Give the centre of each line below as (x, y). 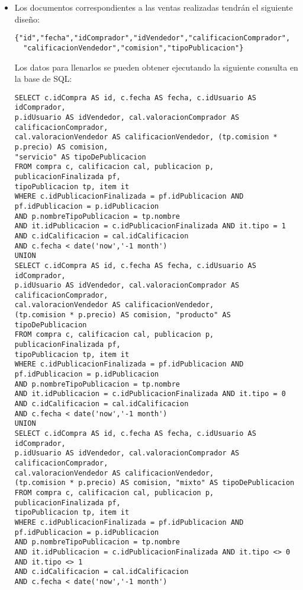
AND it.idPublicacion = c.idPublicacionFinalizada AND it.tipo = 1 (150, 226)
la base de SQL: (43, 79)
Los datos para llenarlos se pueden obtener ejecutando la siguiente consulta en (156, 67)
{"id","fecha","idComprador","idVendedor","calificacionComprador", (152, 38)
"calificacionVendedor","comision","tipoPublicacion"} (133, 48)
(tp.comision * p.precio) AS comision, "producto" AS (123, 315)
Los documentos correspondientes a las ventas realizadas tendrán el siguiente (154, 7)
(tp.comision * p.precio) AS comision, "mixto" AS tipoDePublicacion (154, 483)
